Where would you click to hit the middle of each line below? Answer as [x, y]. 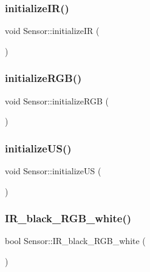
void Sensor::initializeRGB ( [57, 100]
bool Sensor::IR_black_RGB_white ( [75, 241]
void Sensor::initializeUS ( [53, 171]
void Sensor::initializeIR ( [52, 31]
